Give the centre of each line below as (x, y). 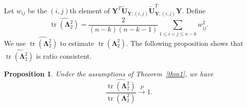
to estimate (77, 43)
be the (37, 10)
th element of (90, 10)
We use (15, 43)
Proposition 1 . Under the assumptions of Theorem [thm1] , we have (109, 74)
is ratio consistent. (64, 56)
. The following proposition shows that (185, 43)
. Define (194, 10)
